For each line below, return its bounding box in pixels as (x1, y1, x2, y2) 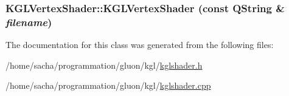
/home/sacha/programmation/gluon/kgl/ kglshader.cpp (5, 79, 211, 92)
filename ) (5, 14, 52, 29)
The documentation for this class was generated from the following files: (5, 38, 274, 51)
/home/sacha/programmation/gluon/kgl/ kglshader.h (5, 58, 203, 71)
